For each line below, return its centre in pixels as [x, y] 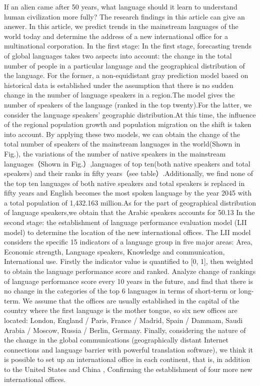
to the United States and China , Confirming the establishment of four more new [128, 369]
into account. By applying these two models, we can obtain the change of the [122, 134]
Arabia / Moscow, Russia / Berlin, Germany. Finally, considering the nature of [125, 330]
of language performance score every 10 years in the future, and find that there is [128, 281]
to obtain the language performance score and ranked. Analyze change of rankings [130, 271]
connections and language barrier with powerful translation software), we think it [128, 349]
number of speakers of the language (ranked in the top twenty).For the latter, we [128, 104]
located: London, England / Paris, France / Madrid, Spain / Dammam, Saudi [123, 320]
